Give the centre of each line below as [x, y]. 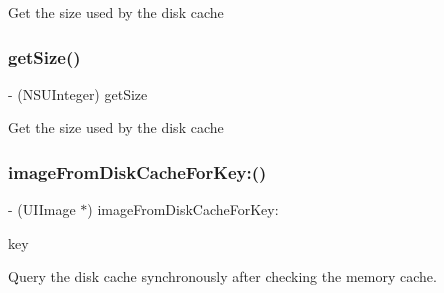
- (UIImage [42, 209]
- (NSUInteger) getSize [78, 93]
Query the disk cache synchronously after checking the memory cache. [222, 276]
